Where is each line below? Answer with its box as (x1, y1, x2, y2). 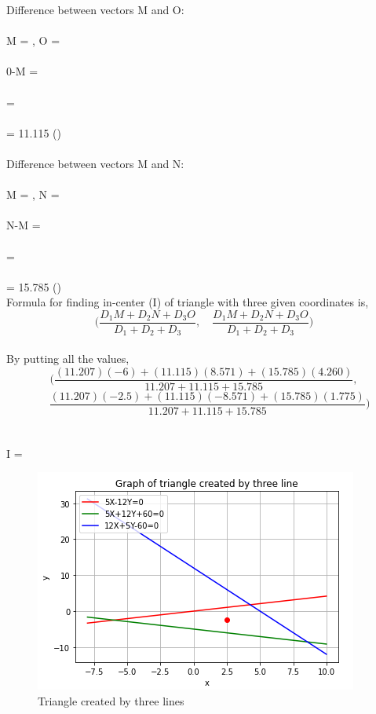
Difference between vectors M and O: (6, 2, 184, 17)
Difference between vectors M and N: (6, 155, 184, 171)
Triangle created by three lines (38, 693, 184, 709)
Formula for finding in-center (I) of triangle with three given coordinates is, (6, 294, 369, 310)
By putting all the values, (6, 350, 130, 366)
